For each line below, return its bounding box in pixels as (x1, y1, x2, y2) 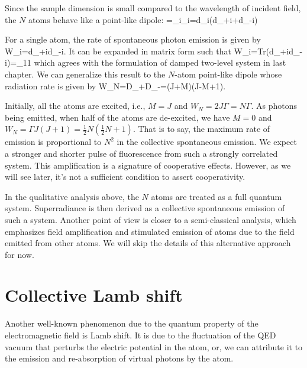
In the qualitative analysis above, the (5, 190, 139, 202)
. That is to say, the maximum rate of (133, 122, 270, 135)
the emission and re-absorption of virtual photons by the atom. (5, 352, 234, 364)
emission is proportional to (5, 135, 102, 148)
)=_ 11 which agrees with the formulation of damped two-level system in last (7, 56, 286, 69)
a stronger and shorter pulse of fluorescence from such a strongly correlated (5, 147, 278, 159)
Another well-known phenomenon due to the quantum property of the (5, 317, 258, 330)
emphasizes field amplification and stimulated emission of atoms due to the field (5, 225, 295, 237)
